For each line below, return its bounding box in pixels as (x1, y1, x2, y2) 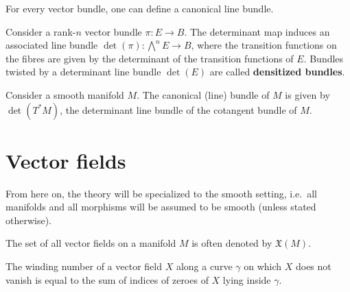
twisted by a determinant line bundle (5, 64, 161, 79)
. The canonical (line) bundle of (137, 87, 270, 101)
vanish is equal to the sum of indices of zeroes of (5, 272, 209, 287)
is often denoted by (191, 236, 272, 250)
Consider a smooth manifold (5, 87, 124, 101)
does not (295, 259, 331, 273)
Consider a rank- (5, 24, 76, 38)
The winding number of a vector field (5, 259, 162, 273)
